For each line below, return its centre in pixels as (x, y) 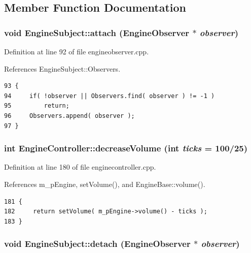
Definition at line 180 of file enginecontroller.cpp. (80, 167)
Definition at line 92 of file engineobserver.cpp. (77, 51)
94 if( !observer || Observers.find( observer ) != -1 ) (110, 96)
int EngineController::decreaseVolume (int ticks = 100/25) (126, 148)
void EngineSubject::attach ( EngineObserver (97, 32)
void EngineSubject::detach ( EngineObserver (97, 244)
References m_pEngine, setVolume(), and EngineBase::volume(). (105, 184)
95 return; (37, 106)
